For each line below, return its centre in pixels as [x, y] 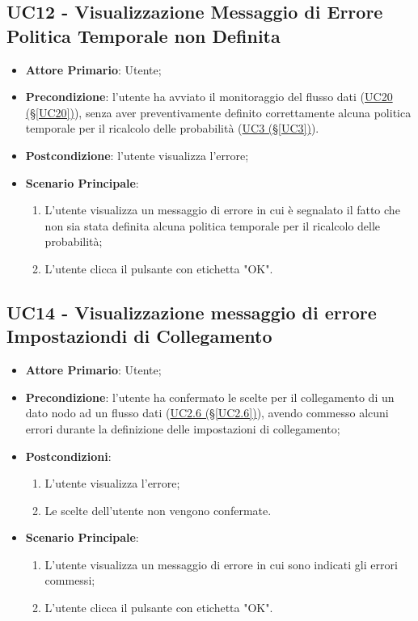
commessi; [70, 580]
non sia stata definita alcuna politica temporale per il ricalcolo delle [213, 225]
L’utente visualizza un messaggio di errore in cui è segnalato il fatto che [222, 210]
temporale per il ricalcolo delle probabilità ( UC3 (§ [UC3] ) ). [172, 128]
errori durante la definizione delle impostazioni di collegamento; [183, 428]
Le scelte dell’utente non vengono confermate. [158, 510]
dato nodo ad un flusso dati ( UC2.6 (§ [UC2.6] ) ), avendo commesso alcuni [207, 413]
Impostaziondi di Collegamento [139, 336]
